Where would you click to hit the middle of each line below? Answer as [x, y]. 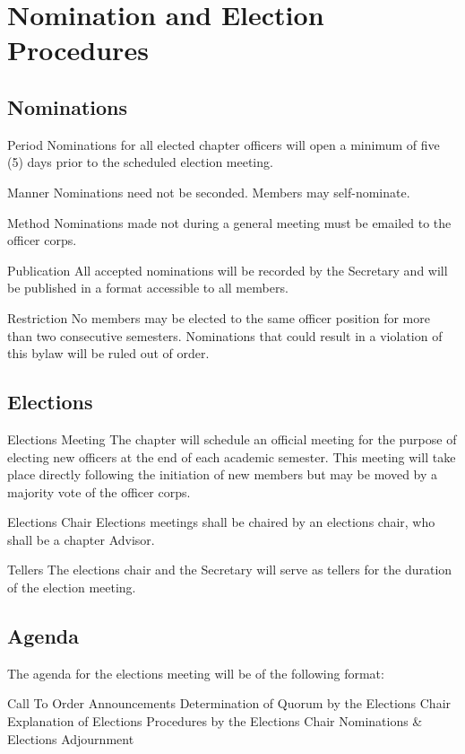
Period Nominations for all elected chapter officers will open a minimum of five [224, 144]
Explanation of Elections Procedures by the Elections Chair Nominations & [215, 721]
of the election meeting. [72, 587]
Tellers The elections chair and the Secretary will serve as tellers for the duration [230, 570]
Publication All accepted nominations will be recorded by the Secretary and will [228, 270]
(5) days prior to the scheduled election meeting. [140, 162]
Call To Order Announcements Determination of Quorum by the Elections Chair [229, 703]
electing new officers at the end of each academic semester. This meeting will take [232, 456]
